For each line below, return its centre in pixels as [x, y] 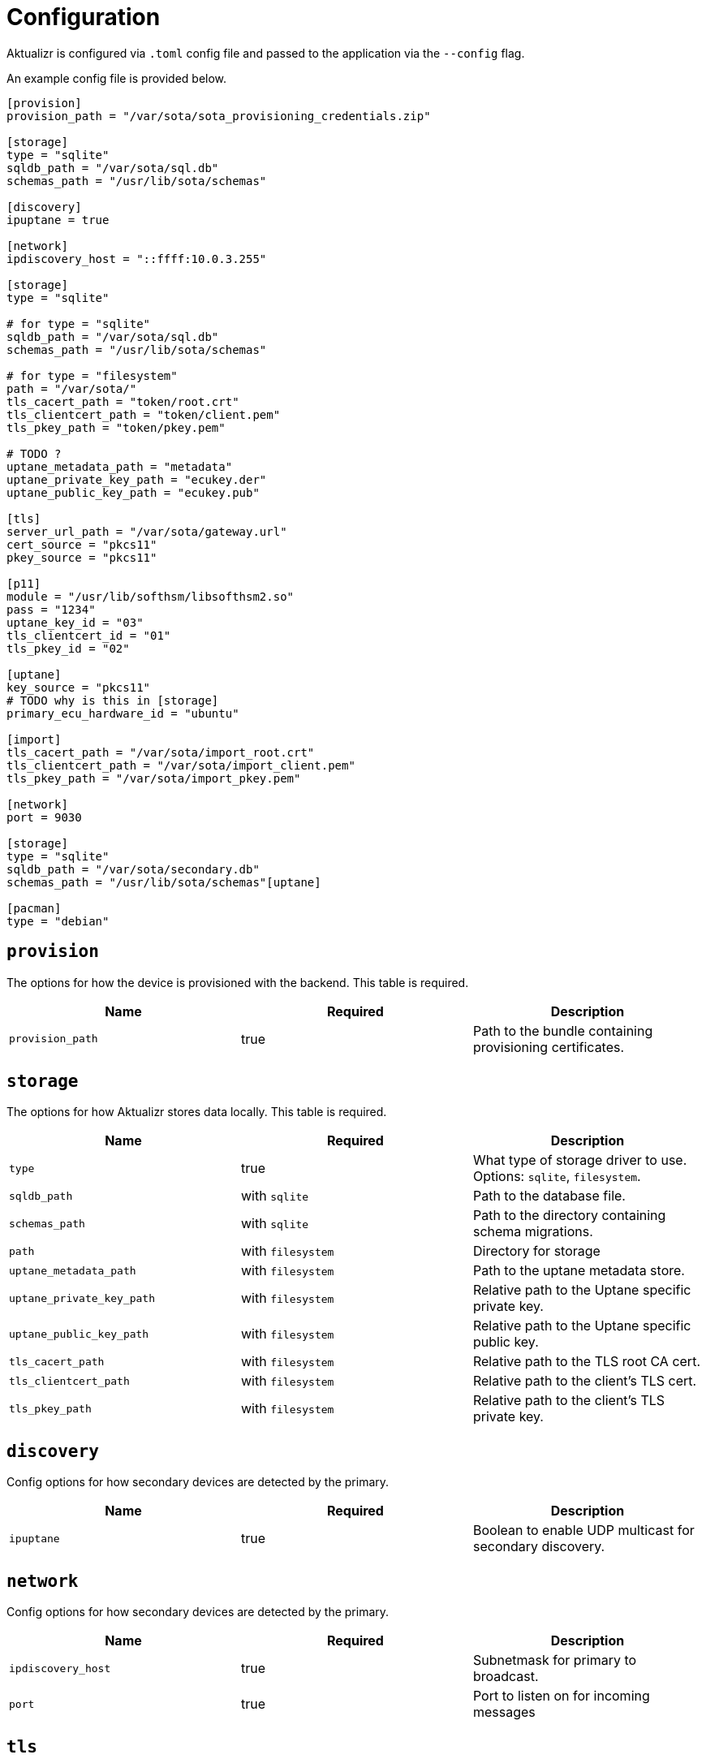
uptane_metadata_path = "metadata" [120, 466]
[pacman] [34, 908]
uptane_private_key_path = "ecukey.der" [137, 479]
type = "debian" [58, 921]
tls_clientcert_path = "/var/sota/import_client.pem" [181, 765]
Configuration [84, 17]
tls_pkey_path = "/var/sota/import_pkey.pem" [154, 778]
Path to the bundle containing [563, 1030]
